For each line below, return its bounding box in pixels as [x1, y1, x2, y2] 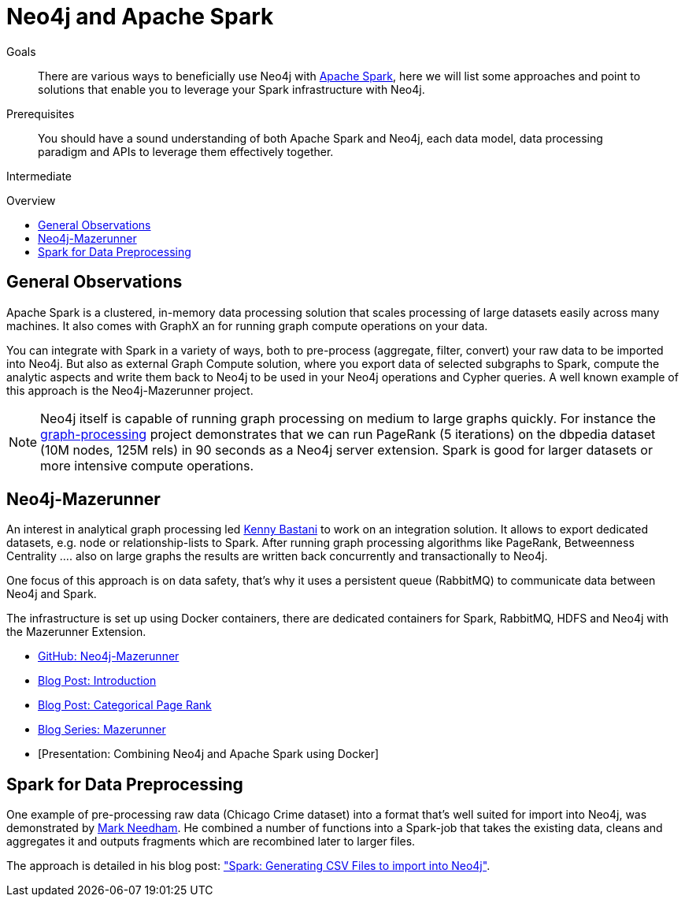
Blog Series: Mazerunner [38, 723, 166, 737]
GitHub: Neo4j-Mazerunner [38, 649, 180, 663]
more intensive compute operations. [40, 457, 254, 474]
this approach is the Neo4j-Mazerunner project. [6, 383, 254, 397]
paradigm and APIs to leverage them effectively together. [38, 144, 334, 158]
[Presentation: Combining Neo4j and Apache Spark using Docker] [38, 747, 380, 761]
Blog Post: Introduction [38, 674, 157, 688]
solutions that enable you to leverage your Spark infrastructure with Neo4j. [38, 82, 425, 96]
